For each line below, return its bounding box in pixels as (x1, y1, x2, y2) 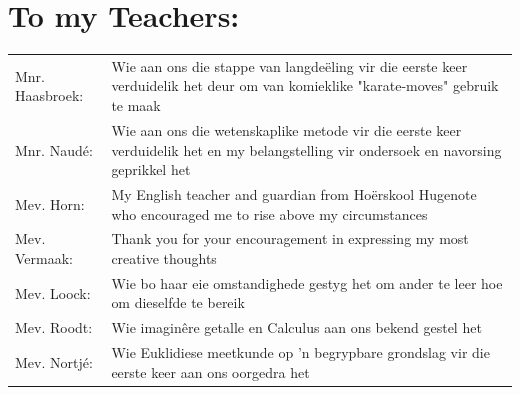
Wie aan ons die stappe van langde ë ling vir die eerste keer (111, 55, 468, 76)
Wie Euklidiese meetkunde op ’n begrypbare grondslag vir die (111, 342, 490, 363)
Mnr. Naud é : (15, 139, 93, 160)
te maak (111, 95, 161, 116)
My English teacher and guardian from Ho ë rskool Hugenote (111, 183, 477, 204)
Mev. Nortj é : (15, 351, 93, 372)
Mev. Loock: (15, 282, 91, 303)
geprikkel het (111, 159, 191, 180)
